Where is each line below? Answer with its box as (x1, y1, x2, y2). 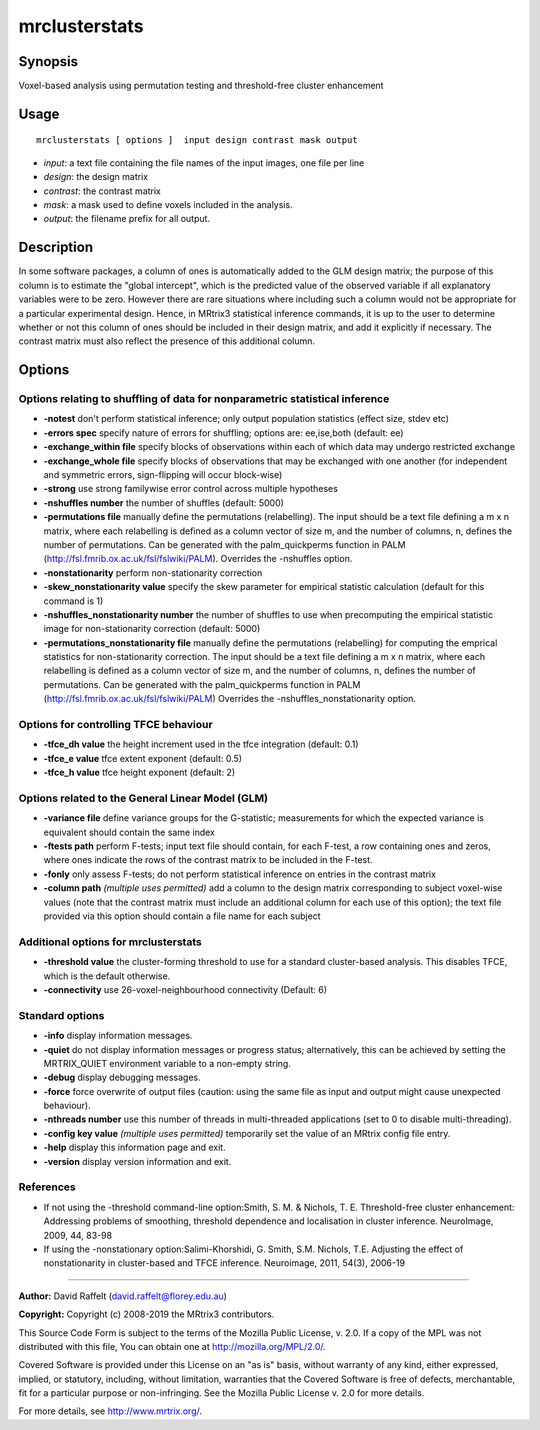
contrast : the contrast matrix (43, 185, 162, 197)
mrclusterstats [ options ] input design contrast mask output (36, 135, 359, 146)
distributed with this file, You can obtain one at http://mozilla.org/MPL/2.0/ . (18, 1340, 327, 1352)
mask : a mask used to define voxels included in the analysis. (43, 199, 294, 211)
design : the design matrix (43, 171, 149, 183)
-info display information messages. (43, 1030, 193, 1042)
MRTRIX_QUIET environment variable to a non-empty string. (43, 1057, 292, 1069)
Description (18, 239, 94, 256)
